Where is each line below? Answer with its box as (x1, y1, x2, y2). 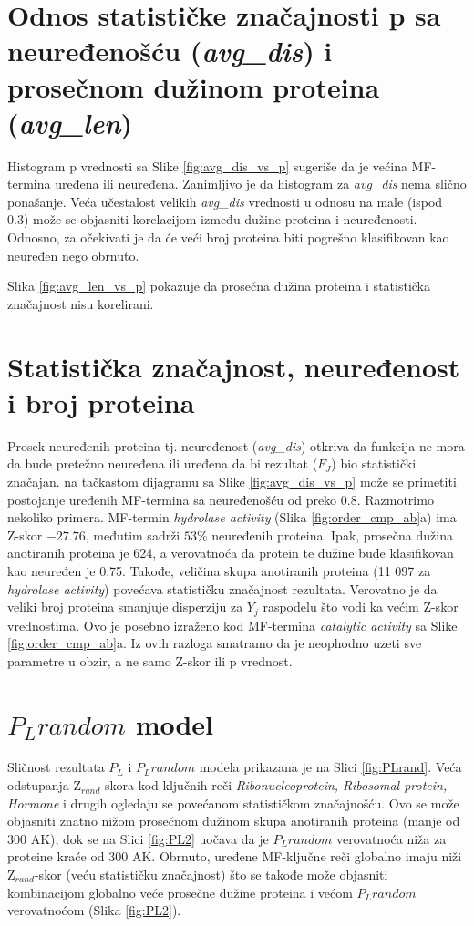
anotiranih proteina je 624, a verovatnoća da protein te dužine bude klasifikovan (7, 543, 454, 562)
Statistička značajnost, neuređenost (7, 347, 460, 385)
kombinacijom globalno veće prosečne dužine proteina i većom (7, 882, 353, 901)
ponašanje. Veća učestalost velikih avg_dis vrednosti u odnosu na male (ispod (7, 191, 443, 211)
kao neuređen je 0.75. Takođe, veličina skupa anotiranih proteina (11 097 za (7, 561, 431, 580)
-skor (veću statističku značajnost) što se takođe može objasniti (34, 865, 388, 884)
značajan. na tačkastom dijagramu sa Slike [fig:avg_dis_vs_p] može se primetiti (7, 471, 457, 490)
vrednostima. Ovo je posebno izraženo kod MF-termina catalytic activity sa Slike (7, 615, 458, 634)
